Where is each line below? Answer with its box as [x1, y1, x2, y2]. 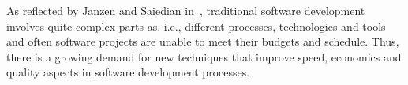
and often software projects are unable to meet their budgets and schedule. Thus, [6, 33, 399, 50]
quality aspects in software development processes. [6, 64, 250, 80]
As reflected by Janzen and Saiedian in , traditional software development [6, 2, 365, 18]
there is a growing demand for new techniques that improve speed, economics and [6, 48, 402, 65]
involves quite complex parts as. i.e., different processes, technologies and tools [6, 17, 386, 34]
